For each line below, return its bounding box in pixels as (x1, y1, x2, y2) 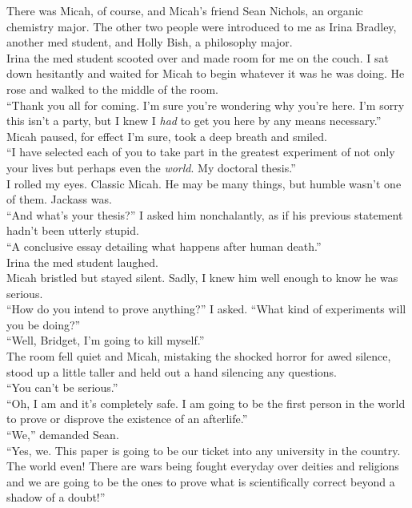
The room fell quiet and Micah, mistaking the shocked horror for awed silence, (6, 348, 391, 365)
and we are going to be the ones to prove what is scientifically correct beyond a (6, 473, 395, 490)
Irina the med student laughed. (6, 253, 158, 270)
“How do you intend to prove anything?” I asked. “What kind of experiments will (6, 300, 406, 317)
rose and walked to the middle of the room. (6, 80, 218, 97)
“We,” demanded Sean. (6, 426, 119, 443)
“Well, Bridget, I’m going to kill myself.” (6, 332, 205, 349)
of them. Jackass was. (6, 191, 112, 208)
